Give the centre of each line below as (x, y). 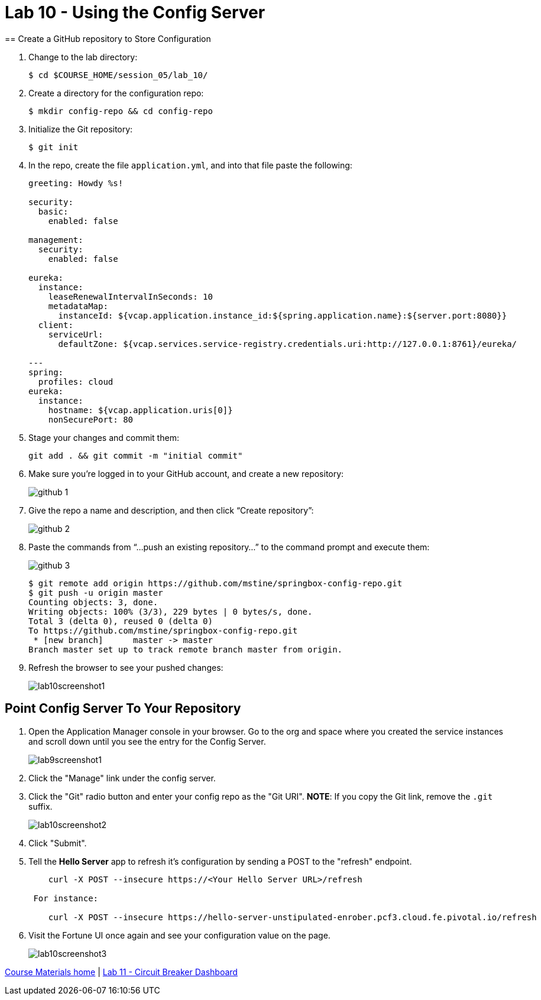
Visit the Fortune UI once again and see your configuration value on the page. (179, 935)
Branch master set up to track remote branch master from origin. (186, 649)
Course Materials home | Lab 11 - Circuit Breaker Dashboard (121, 972)
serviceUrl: (76, 334)
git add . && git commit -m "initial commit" (136, 455)
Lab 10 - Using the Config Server (135, 12)
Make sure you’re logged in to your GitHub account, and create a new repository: (186, 473)
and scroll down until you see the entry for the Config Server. (147, 741)
